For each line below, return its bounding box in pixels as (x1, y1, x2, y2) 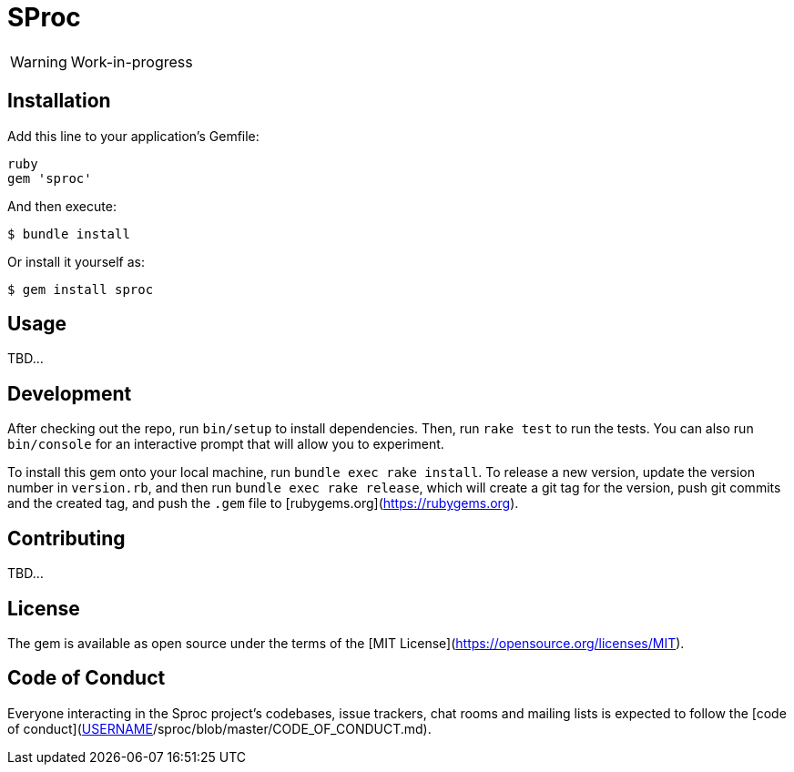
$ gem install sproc (7, 281, 154, 297)
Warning (10, 52, 67, 71)
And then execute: (7, 198, 117, 214)
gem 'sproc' (7, 170, 92, 186)
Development (7, 381, 132, 405)
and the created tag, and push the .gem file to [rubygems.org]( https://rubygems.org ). (7, 495, 519, 512)
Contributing (7, 526, 126, 550)
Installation (7, 89, 111, 113)
